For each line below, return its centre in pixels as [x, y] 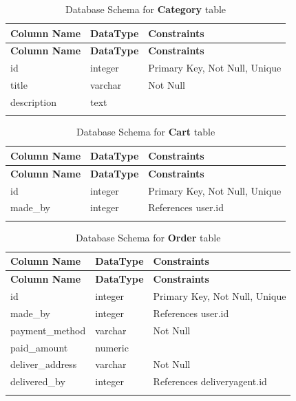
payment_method [48, 330]
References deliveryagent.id [210, 381]
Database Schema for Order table [148, 237]
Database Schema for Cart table [146, 132]
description [34, 101]
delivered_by [38, 381]
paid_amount [39, 347]
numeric [112, 347]
